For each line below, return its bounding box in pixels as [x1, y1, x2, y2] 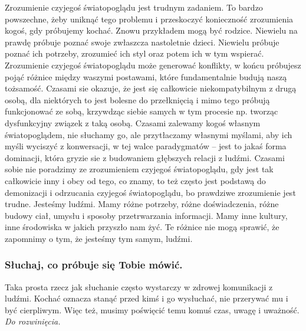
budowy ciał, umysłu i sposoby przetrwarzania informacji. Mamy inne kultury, [5, 209, 288, 221]
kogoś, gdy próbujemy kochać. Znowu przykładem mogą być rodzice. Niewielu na [5, 24, 298, 37]
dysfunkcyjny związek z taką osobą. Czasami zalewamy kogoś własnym [5, 116, 261, 129]
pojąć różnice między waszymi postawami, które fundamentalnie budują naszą [5, 70, 287, 83]
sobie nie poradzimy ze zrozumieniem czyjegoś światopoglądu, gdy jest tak [5, 163, 274, 175]
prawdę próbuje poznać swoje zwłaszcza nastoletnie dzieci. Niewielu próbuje [5, 35, 279, 48]
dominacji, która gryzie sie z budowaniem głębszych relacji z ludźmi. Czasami [5, 151, 285, 163]
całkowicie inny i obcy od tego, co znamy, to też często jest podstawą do [5, 174, 266, 186]
